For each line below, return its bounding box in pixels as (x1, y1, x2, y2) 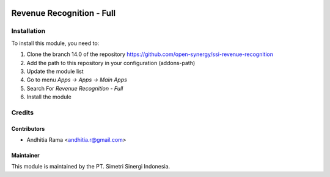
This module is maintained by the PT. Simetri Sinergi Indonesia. (11, 163, 170, 170)
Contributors (11, 125, 45, 132)
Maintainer (11, 152, 40, 159)
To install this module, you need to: (11, 40, 100, 47)
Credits (11, 108, 34, 117)
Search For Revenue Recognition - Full (26, 85, 123, 92)
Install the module (26, 93, 71, 100)
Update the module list (26, 68, 84, 75)
